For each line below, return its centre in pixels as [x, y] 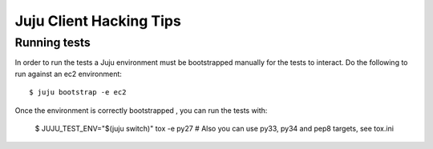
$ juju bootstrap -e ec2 [78, 93]
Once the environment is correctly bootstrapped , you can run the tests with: [141, 110]
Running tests [53, 42]
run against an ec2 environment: [68, 74]
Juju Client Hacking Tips [98, 21]
